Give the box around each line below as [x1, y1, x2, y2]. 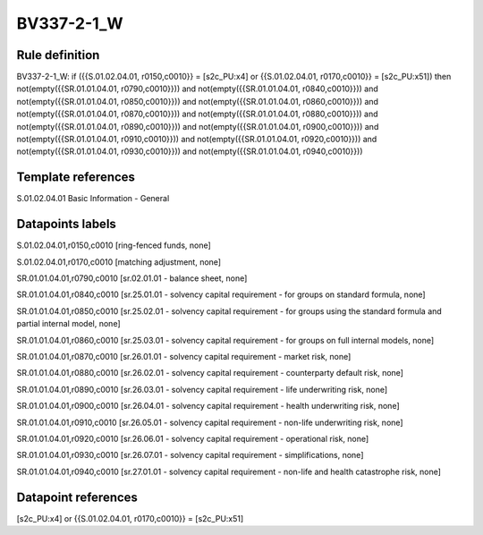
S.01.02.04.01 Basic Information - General [16, 193, 170, 204]
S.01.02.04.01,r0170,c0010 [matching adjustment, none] [16, 256, 222, 267]
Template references [16, 170, 136, 185]
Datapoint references [16, 489, 139, 505]
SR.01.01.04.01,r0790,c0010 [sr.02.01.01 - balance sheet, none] [16, 273, 248, 284]
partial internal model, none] [16, 318, 121, 329]
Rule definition [16, 47, 100, 63]
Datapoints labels [16, 217, 116, 232]
